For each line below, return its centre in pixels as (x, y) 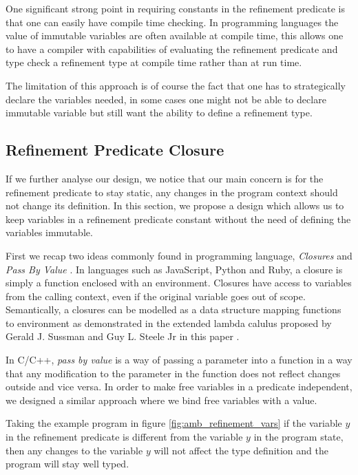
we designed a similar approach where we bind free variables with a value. (161, 400)
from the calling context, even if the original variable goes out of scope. (156, 296)
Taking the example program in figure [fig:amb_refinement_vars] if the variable (174, 423)
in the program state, (298, 437)
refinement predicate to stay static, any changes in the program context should (172, 192)
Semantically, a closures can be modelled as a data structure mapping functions (173, 309)
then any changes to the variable (74, 450)
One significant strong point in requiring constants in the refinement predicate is (175, 8)
